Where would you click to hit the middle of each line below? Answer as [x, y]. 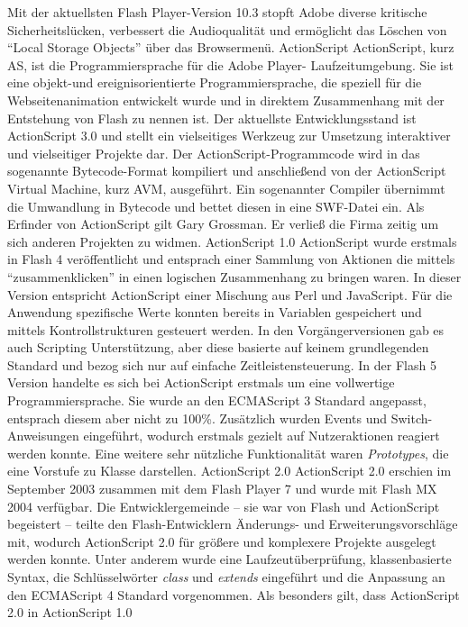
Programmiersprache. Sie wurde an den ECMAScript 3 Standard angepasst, [217, 400]
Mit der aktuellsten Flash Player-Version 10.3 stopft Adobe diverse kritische [217, 12]
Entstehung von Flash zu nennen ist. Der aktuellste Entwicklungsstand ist [212, 118]
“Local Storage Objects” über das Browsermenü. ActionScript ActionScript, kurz [231, 47]
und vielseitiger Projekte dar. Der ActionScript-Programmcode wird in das [214, 153]
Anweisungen [43, 436]
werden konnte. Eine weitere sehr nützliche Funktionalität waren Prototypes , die [228, 453]
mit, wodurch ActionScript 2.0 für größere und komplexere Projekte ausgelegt [222, 541]
